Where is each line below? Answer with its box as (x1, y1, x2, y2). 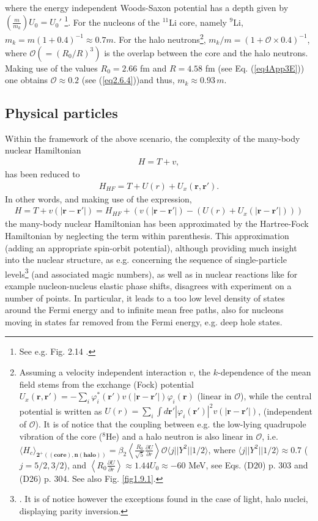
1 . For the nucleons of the (64, 13, 160, 28)
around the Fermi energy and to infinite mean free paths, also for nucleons (5, 303, 284, 316)
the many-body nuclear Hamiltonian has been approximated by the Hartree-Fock (5, 217, 309, 230)
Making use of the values (5, 61, 98, 74)
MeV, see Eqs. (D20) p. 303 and (188, 458, 308, 471)
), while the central (240, 390, 312, 402)
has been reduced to (5, 168, 80, 180)
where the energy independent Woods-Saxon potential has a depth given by (5, 1, 289, 13)
